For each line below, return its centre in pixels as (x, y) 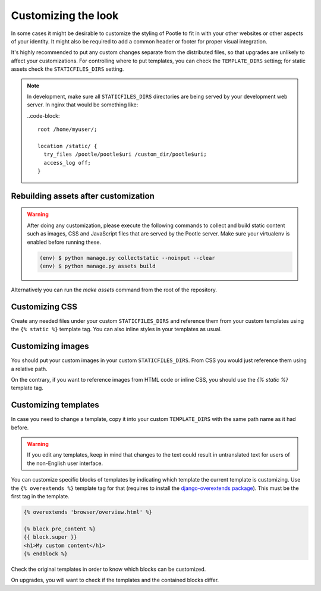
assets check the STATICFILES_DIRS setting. (67, 69)
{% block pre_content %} (60, 529)
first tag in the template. (40, 496)
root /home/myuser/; (67, 130)
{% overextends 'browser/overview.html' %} (88, 512)
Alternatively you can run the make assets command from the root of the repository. (114, 290)
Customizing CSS (44, 306)
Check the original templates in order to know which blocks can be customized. (108, 569)
